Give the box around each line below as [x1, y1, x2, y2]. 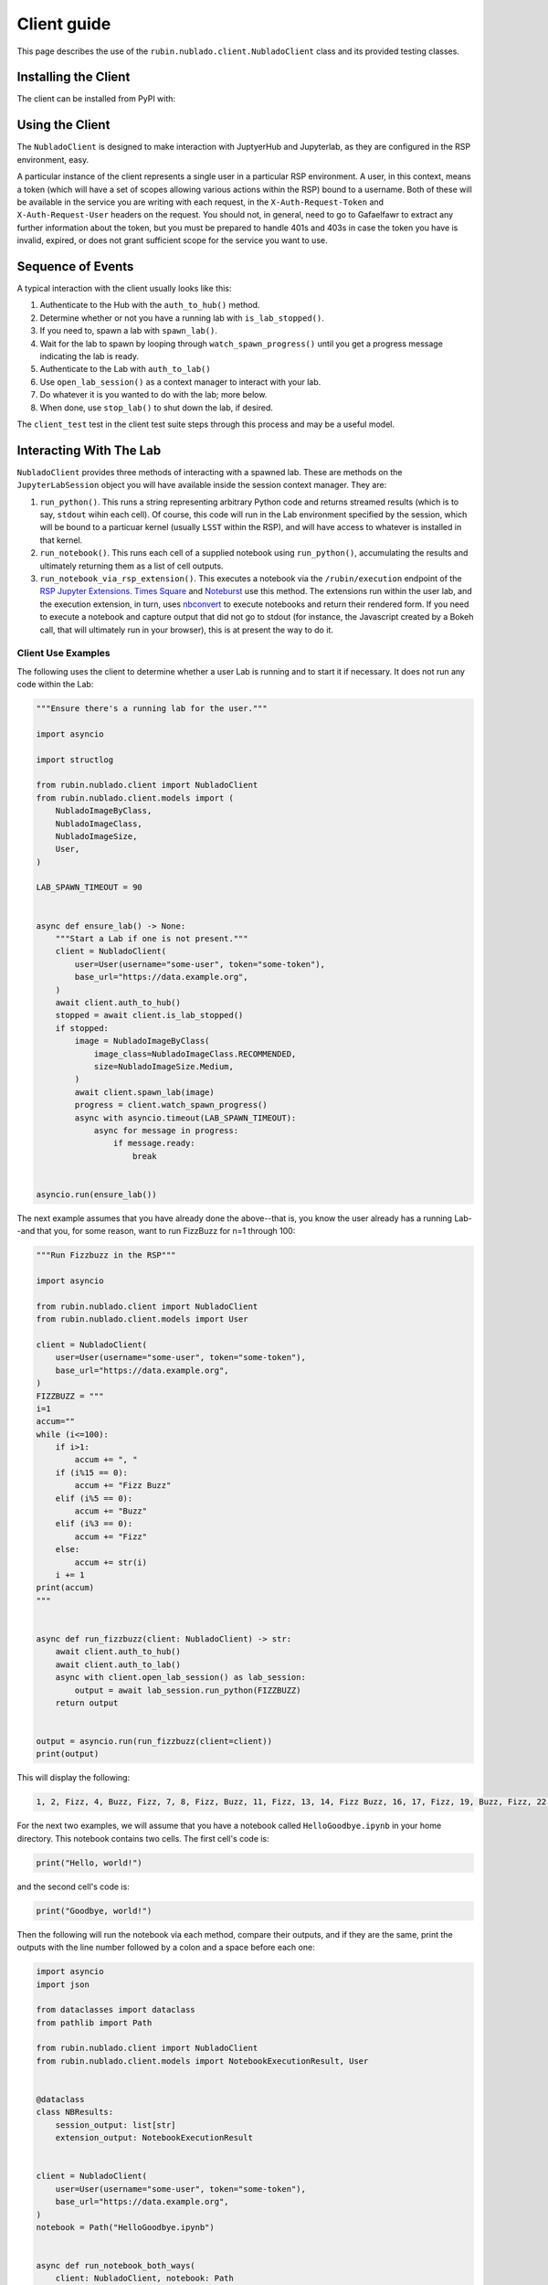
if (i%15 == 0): [55, 1467, 128, 1478]
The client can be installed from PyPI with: [16, 93, 176, 104]
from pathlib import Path [36, 2017, 153, 2028]
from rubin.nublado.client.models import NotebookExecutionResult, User [36, 2056, 369, 2066]
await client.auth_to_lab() [55, 1659, 182, 1670]
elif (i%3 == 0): [55, 1518, 133, 1529]
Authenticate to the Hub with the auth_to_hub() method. [39, 300, 260, 311]
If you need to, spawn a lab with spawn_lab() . [39, 325, 218, 336]
